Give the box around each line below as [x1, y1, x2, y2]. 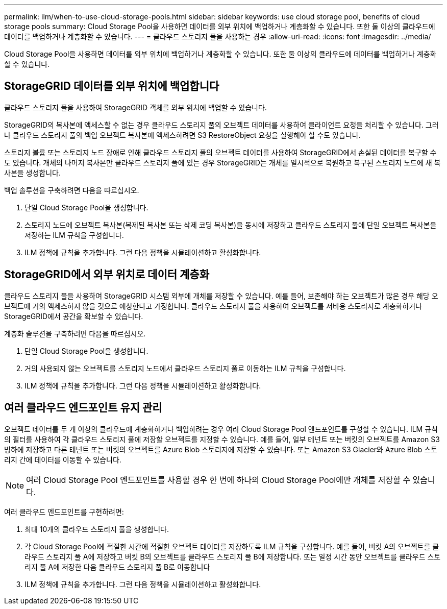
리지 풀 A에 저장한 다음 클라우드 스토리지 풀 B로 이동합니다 [24, 562, 210, 571]
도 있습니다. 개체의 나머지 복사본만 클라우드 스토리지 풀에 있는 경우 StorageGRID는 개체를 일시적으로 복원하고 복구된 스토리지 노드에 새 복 [4, 158, 441, 167]
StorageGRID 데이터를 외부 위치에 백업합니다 [4, 80, 219, 93]
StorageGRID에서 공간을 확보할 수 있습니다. [4, 311, 143, 321]
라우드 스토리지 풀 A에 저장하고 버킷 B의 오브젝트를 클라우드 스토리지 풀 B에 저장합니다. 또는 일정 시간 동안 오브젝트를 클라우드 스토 [24, 552, 441, 561]
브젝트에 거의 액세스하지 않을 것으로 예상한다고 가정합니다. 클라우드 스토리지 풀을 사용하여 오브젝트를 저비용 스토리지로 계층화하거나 [4, 301, 423, 310]
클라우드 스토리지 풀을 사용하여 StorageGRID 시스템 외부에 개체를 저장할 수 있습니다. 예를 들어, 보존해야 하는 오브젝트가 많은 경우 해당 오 [4, 291, 438, 300]
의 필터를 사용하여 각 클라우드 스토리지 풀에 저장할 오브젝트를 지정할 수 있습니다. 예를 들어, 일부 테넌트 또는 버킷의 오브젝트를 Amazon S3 [4, 434, 440, 444]
